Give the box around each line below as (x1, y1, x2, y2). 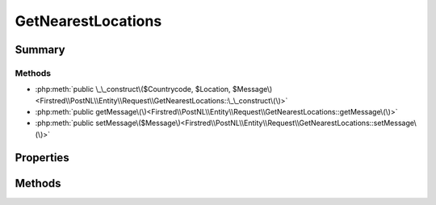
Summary (15, 43, 65, 56)
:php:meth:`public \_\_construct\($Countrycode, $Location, (35, 85, 231, 94)
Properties (15, 150, 69, 165)
